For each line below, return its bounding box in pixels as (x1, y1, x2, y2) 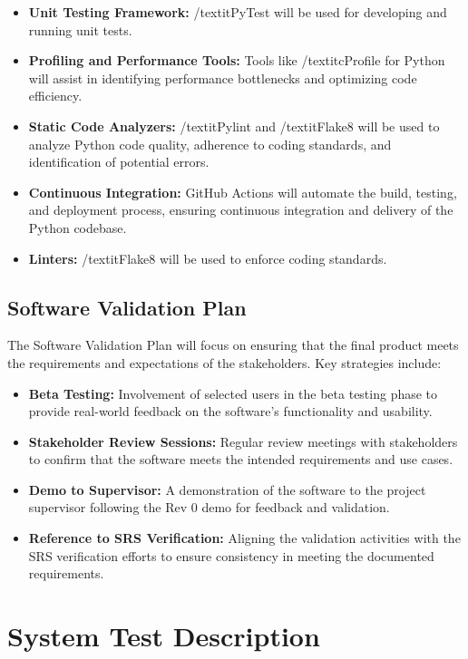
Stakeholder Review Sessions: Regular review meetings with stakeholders (28, 431, 458, 451)
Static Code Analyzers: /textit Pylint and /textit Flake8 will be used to (28, 116, 440, 135)
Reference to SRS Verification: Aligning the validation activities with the (28, 528, 461, 548)
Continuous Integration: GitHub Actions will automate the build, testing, (28, 182, 457, 201)
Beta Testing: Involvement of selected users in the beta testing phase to (28, 383, 438, 402)
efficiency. (28, 86, 83, 105)
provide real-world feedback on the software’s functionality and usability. (28, 402, 433, 421)
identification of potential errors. (28, 152, 210, 171)
